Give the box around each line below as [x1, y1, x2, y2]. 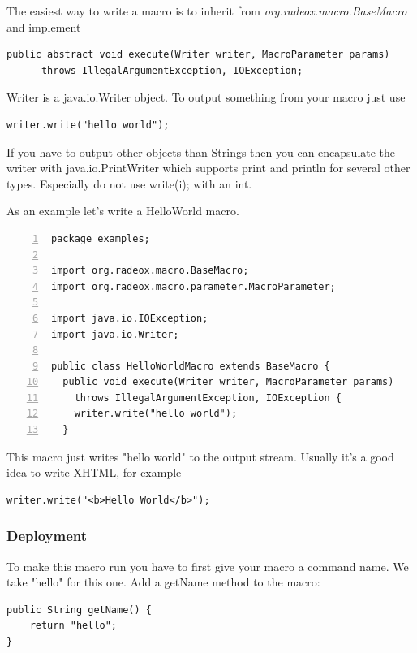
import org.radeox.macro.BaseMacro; [51, 265, 249, 277]
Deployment [6, 525, 88, 546]
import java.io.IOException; [51, 312, 208, 324]
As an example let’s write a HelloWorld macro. [6, 202, 239, 219]
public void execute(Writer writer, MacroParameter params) [62, 376, 394, 388]
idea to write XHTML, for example [6, 464, 182, 481]
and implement [6, 18, 81, 35]
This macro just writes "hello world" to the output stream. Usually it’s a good [6, 448, 394, 465]
